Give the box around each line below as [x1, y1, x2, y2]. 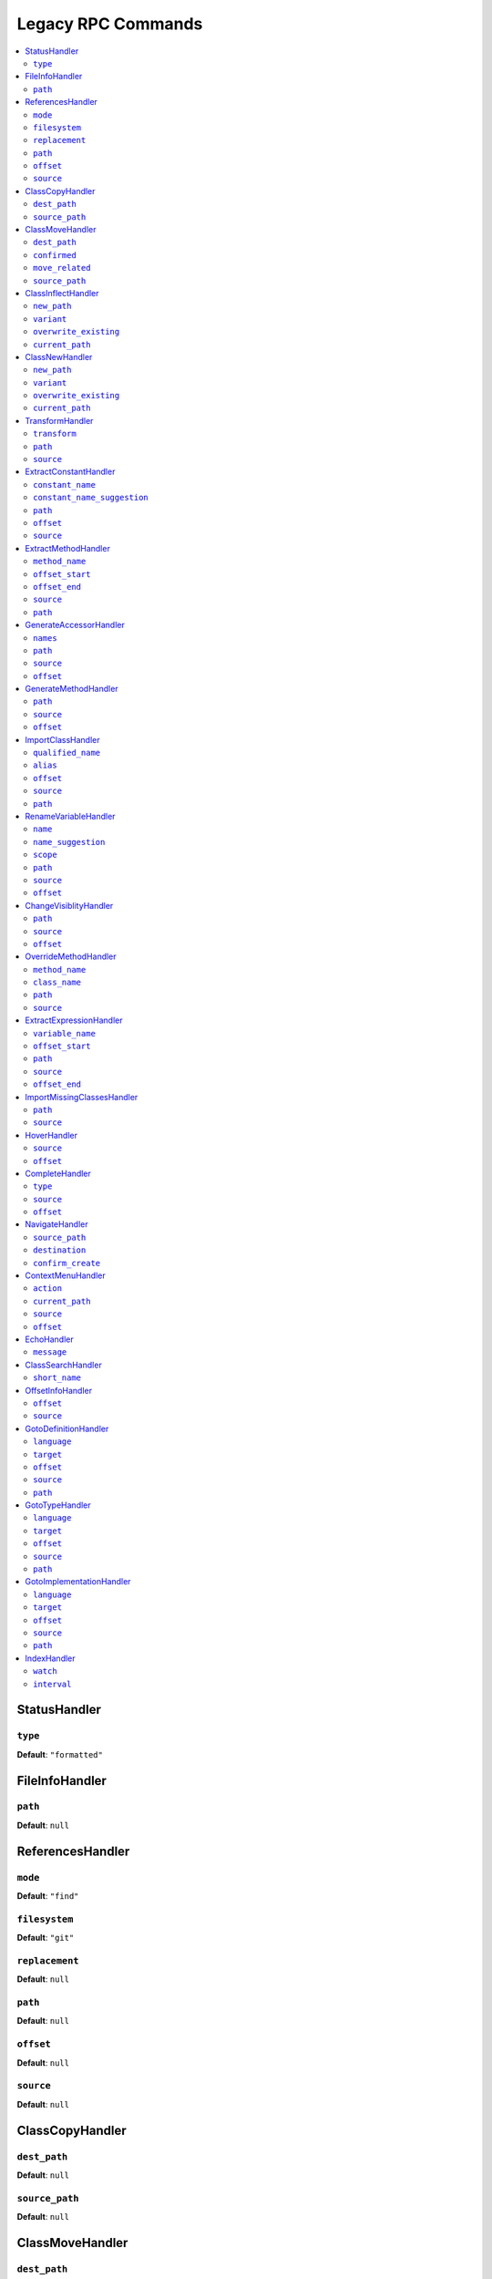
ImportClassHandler [25, 734, 100, 745]
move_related [33, 263, 91, 273]
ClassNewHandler [25, 351, 93, 362]
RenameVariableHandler [25, 810, 116, 821]
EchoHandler [25, 1334, 75, 1345]
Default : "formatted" [16, 1748, 104, 1759]
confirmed [33, 250, 77, 260]
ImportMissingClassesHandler [25, 1091, 138, 1102]
